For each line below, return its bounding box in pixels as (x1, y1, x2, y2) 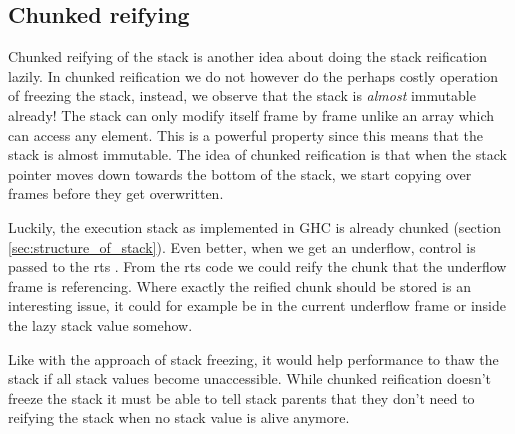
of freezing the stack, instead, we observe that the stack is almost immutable (8, 85, 476, 106)
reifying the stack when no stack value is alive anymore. (8, 407, 350, 428)
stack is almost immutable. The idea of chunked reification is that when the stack (8, 144, 507, 165)
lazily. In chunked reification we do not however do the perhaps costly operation (8, 65, 498, 86)
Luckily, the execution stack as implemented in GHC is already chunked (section (8, 216, 501, 237)
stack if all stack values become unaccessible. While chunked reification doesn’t (8, 368, 492, 389)
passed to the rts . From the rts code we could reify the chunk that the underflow (8, 256, 507, 277)
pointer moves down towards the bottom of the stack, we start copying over (8, 163, 472, 184)
